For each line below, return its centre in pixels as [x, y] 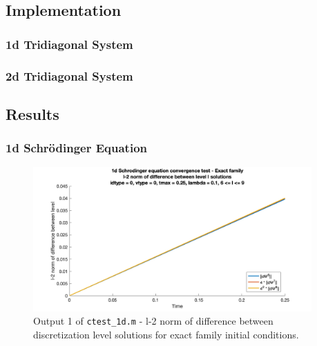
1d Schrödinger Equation [77, 148]
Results [32, 113]
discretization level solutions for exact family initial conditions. [166, 334]
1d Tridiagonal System [69, 44]
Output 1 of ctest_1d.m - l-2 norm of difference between [153, 321]
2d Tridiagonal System [69, 75]
